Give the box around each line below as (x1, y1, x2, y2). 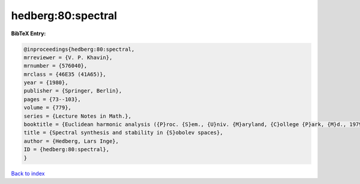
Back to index (11, 170, 45, 177)
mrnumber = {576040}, (23, 63, 88, 69)
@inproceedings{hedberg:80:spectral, (23, 45, 135, 53)
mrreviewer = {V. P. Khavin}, (23, 54, 113, 61)
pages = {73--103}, (23, 96, 81, 103)
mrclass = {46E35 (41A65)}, (23, 70, 106, 78)
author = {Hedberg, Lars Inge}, (23, 137, 119, 145)
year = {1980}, (23, 79, 68, 86)
